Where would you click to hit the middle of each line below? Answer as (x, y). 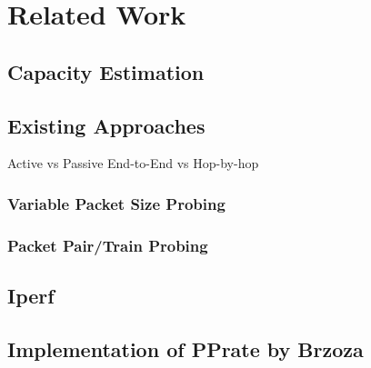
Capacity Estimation (106, 71)
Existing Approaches (106, 125)
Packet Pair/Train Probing (108, 245)
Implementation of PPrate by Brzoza (185, 348)
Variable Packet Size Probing (116, 203)
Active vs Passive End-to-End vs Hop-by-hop (133, 163)
